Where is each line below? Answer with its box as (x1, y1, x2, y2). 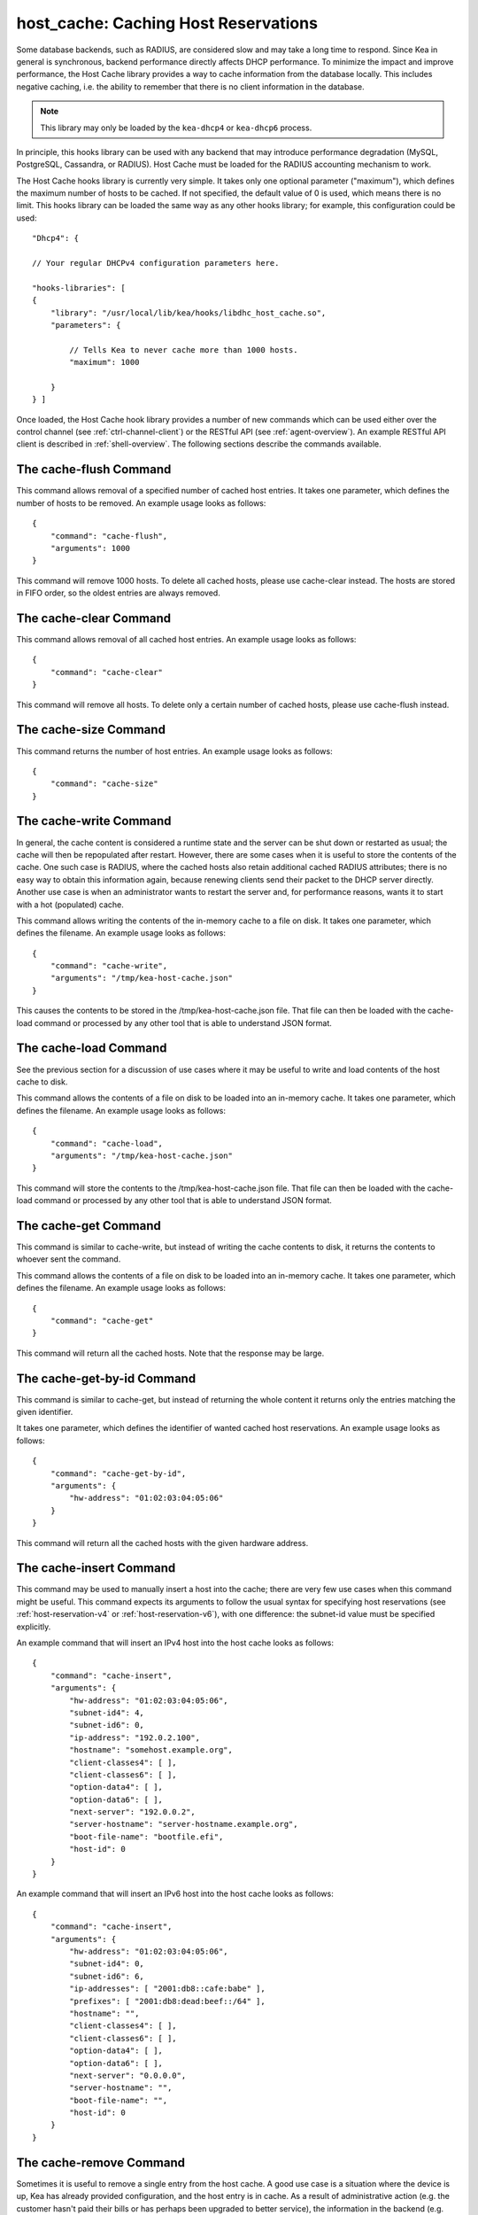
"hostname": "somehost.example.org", (69, 1745, 234, 1755)
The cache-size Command (16, 722, 166, 737)
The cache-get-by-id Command (16, 1371, 197, 1386)
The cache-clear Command (16, 610, 172, 626)
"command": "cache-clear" (50, 667, 164, 677)
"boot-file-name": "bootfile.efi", (69, 1831, 224, 1842)
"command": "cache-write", (50, 961, 168, 971)
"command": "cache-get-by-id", (50, 1468, 187, 1479)
